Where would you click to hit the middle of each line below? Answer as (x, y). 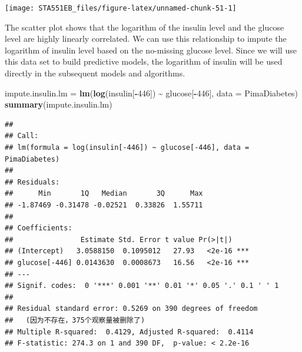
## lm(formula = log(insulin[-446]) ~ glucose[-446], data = (127, 147)
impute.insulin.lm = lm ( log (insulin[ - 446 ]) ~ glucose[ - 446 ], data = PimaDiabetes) (152, 93)
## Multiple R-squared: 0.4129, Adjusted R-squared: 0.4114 (129, 332)
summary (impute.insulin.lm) (59, 104)
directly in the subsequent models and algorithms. (95, 73)
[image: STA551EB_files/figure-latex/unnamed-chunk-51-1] (121, 8)
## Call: (22, 136)
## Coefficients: (39, 228)
